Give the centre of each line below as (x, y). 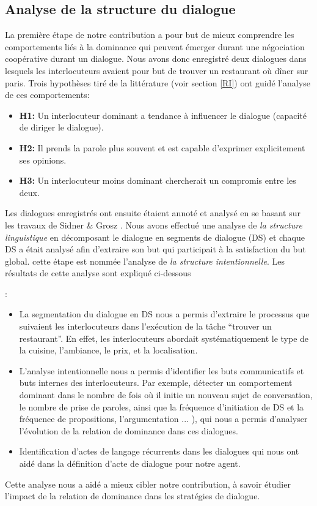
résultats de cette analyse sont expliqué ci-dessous (98, 273)
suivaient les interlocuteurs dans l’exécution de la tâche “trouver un (145, 326)
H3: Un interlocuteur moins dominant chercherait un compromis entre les (158, 180)
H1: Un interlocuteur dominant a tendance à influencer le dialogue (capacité (163, 115)
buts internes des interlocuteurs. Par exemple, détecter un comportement (156, 383)
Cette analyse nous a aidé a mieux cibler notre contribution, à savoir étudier (148, 484)
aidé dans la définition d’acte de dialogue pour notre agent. (130, 463)
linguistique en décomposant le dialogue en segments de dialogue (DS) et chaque (155, 237)
